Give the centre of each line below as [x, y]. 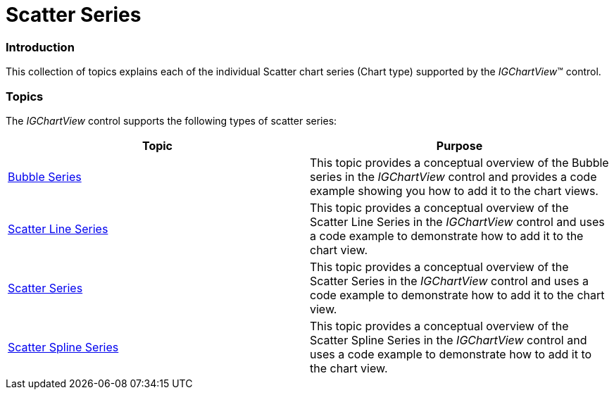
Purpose [459, 145]
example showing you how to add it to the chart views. [454, 190]
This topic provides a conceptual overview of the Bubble [459, 162]
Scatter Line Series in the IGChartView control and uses [457, 221]
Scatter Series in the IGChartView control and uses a [450, 281]
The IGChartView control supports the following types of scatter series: [171, 120]
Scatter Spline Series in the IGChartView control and [449, 340]
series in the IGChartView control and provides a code [453, 176]
